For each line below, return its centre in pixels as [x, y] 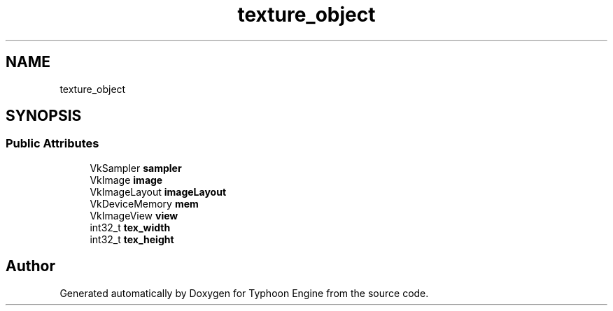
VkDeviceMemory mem [144, 203]
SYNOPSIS [44, 116]
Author [30, 266]
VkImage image [126, 180]
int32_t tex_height [132, 239]
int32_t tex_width [130, 227]
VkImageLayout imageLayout [158, 191]
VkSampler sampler [136, 168]
